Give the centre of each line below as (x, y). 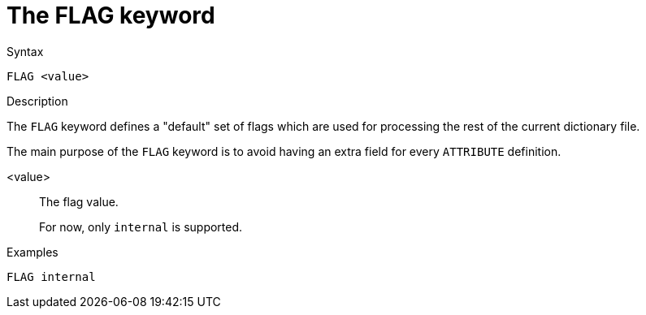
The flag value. (79, 201)
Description (37, 101)
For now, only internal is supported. (141, 227)
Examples (33, 252)
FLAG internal (51, 276)
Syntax (25, 51)
